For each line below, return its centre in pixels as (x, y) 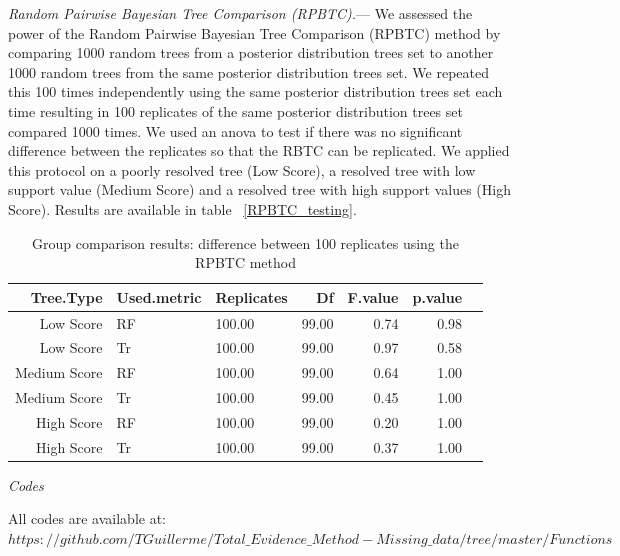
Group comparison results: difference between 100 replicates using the (245, 242)
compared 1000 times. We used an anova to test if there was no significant (235, 130)
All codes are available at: (87, 518)
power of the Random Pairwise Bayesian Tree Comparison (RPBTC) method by (254, 32)
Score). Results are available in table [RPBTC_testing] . (182, 208)
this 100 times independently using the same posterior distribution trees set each (255, 91)
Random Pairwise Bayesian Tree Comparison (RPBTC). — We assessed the (240, 13)
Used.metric (159, 296)
